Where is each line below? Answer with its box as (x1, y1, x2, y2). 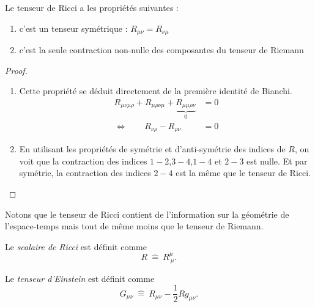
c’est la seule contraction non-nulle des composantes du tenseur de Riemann (19, 43, 304, 56)
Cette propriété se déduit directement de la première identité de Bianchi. (19, 84, 292, 97)
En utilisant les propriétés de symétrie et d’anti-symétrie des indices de (19, 142, 286, 155)
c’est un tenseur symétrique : (19, 21, 128, 34)
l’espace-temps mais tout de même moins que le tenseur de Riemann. (5, 220, 264, 232)
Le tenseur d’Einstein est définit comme (5, 272, 155, 284)
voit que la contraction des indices (19, 154, 147, 167)
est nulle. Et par (246, 154, 308, 167)
